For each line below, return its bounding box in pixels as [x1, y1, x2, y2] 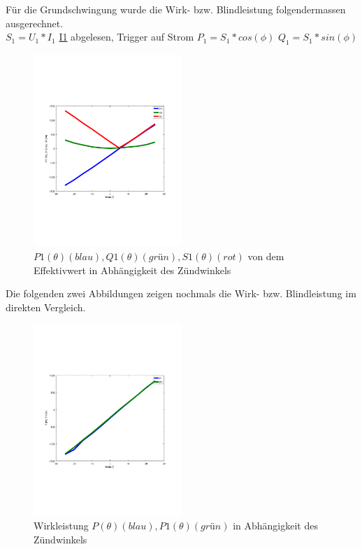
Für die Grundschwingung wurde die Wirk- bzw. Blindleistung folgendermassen [6, 2, 346, 16]
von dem [247, 249, 284, 264]
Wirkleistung [34, 518, 89, 533]
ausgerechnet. [6, 15, 64, 30]
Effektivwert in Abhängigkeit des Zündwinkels [34, 262, 231, 277]
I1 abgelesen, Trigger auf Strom [59, 29, 194, 44]
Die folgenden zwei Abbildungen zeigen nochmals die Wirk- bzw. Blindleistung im [6, 286, 356, 301]
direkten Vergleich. [6, 299, 86, 314]
